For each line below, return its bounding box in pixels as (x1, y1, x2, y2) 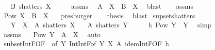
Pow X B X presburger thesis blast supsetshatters (3, 10, 195, 20)
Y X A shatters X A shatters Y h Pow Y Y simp (10, 20, 212, 30)
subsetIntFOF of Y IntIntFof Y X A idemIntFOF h (3, 38, 169, 49)
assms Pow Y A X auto (3, 29, 101, 39)
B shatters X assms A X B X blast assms (10, 1, 193, 11)
